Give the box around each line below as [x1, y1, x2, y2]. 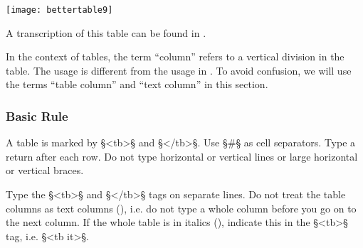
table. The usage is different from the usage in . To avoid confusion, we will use [6, 63, 352, 77]
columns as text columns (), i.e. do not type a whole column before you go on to [6, 200, 357, 215]
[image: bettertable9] [6, 5, 113, 15]
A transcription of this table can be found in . [6, 25, 206, 40]
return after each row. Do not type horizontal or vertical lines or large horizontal [6, 149, 358, 163]
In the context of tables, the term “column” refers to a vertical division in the [6, 49, 344, 64]
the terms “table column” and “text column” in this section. [6, 77, 268, 92]
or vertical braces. [6, 163, 84, 178]
